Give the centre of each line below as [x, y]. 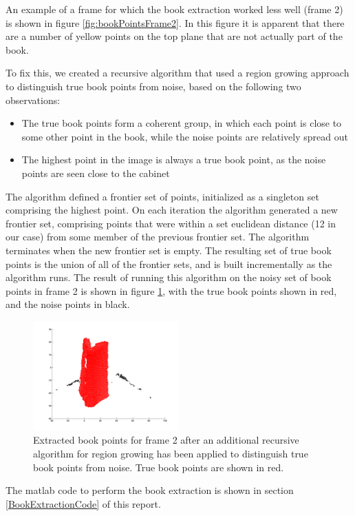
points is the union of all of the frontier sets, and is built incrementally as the [169, 264]
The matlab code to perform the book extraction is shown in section [150, 490]
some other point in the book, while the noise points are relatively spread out [185, 136]
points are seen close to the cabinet [96, 173]
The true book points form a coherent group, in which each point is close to [182, 123]
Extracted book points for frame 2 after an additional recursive [166, 440]
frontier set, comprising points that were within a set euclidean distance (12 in [171, 223]
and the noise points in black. [68, 304]
